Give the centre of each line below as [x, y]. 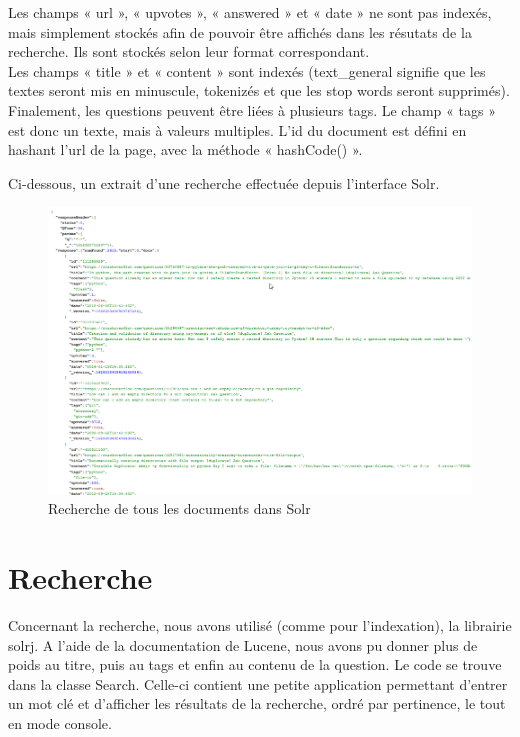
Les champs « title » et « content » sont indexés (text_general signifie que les [247, 70]
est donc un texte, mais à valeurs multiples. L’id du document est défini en [237, 129]
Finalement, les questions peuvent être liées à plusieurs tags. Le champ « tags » [252, 109]
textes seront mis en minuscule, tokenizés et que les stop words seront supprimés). [259, 90]
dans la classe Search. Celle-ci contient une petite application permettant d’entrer [258, 683]
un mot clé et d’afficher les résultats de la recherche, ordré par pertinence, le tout [257, 703]
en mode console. [60, 722]
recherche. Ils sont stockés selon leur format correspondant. [189, 51]
